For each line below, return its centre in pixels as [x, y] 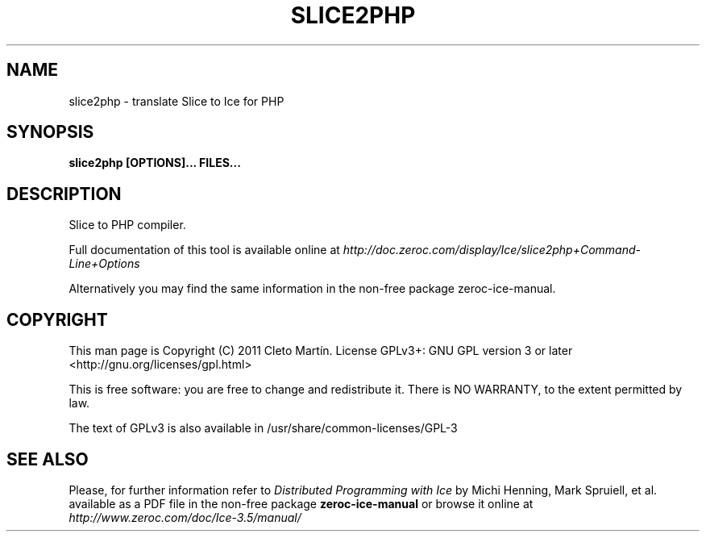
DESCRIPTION [64, 194]
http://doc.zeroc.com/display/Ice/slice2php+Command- [492, 250]
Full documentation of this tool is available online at [204, 250]
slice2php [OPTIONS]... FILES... [155, 163]
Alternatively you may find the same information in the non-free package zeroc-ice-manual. [312, 289]
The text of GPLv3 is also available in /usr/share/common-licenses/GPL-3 [263, 428]
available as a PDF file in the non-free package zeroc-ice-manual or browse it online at [301, 503]
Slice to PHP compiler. [127, 225]
